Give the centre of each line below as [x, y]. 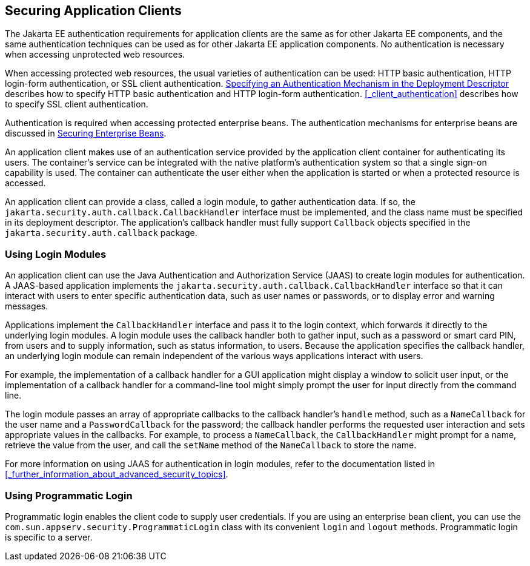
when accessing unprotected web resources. [95, 55]
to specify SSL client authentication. [77, 104]
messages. [27, 306]
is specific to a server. [49, 537]
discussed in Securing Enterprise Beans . [86, 133]
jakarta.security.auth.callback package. [101, 233]
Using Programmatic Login [69, 495]
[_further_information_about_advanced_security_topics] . [117, 474]
